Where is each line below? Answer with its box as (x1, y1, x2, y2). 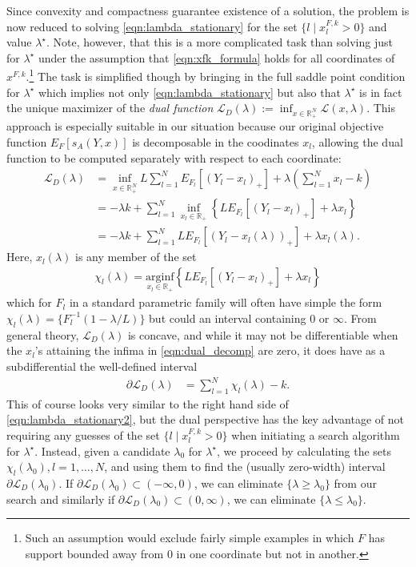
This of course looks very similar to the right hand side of (6, 395, 289, 412)
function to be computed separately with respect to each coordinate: (6, 149, 342, 166)
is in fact (359, 83, 402, 100)
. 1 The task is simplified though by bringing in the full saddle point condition (26, 66, 406, 85)
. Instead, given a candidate (34, 442, 170, 459)
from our (334, 474, 377, 491)
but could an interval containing (149, 309, 306, 326)
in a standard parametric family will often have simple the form (69, 294, 382, 311)
